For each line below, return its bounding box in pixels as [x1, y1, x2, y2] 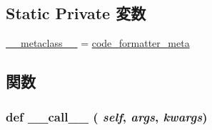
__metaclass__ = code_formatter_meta [6, 36, 190, 50]
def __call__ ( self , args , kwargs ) [6, 107, 208, 125]
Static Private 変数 [6, 2, 146, 24]
